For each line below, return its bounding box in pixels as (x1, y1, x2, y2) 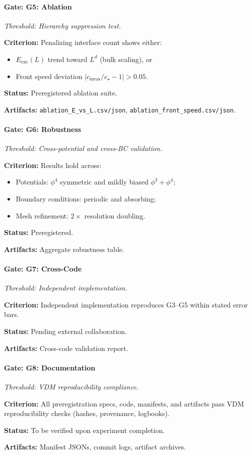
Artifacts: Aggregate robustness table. (4, 243, 124, 254)
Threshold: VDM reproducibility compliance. (4, 381, 139, 391)
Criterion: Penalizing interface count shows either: (4, 37, 162, 47)
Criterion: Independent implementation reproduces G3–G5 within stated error (4, 299, 248, 309)
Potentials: (15, 176, 48, 187)
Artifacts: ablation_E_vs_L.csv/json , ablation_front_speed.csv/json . (4, 104, 236, 114)
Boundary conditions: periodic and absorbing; (15, 193, 156, 203)
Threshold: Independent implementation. (4, 282, 127, 293)
